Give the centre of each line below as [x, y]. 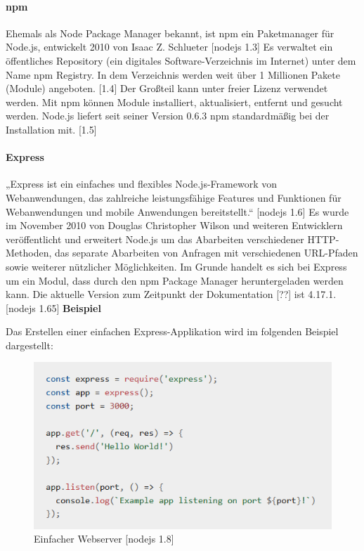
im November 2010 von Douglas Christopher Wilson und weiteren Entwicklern [174, 225]
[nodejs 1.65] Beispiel [53, 307]
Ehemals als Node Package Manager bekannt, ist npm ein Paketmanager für [170, 33]
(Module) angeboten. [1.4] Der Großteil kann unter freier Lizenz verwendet [167, 88]
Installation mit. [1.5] [51, 129]
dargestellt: [30, 345]
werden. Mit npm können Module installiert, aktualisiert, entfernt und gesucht [174, 102]
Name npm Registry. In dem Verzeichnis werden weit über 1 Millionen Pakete [173, 74]
